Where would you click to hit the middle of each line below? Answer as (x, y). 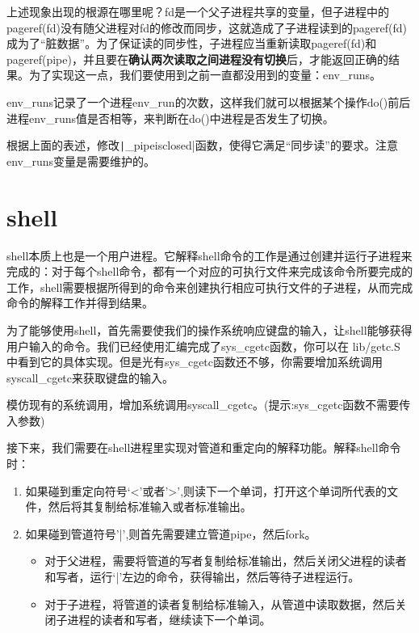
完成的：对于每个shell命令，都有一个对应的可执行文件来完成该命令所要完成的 (210, 271)
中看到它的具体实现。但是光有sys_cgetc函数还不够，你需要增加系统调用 (195, 362)
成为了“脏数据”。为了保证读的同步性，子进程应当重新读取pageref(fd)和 (192, 43)
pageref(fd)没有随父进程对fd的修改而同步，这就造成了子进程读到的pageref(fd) (207, 27)
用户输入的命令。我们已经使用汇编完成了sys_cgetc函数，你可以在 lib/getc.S (203, 346)
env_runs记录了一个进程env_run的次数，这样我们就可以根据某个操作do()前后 (209, 101)
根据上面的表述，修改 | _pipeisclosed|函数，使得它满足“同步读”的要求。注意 (202, 145)
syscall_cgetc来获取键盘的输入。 (90, 377)
